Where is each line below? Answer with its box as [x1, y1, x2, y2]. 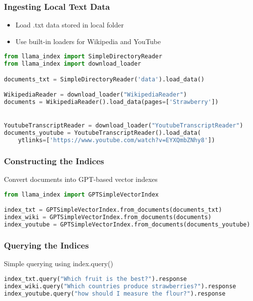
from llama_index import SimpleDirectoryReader [4, 53, 163, 60]
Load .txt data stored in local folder [15, 20, 124, 30]
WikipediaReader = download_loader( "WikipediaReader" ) [4, 91, 187, 99]
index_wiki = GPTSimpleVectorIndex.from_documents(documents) [4, 214, 212, 221]
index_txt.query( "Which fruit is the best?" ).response [4, 275, 187, 282]
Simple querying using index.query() [4, 258, 113, 269]
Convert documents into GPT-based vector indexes [4, 174, 158, 184]
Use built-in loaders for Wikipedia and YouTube [15, 36, 161, 46]
